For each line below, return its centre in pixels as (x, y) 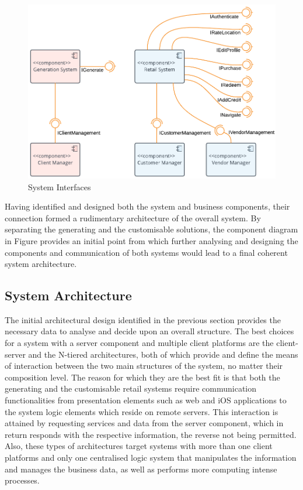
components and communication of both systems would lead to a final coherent (146, 252)
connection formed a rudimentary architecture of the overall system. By (133, 217)
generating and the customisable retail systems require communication (131, 388)
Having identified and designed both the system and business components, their (147, 206)
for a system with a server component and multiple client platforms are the (139, 343)
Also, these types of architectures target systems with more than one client (139, 446)
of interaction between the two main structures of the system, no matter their (144, 366)
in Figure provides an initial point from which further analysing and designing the (151, 240)
